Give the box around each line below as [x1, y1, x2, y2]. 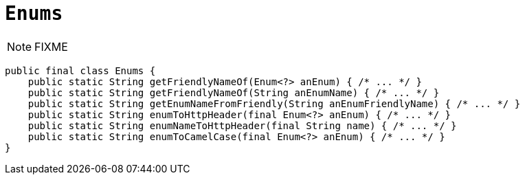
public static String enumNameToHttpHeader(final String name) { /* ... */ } [27, 120, 457, 131]
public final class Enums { [5, 65, 156, 76]
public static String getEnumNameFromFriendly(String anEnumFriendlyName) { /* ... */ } [27, 98, 521, 109]
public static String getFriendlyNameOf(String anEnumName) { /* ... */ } [27, 87, 440, 98]
